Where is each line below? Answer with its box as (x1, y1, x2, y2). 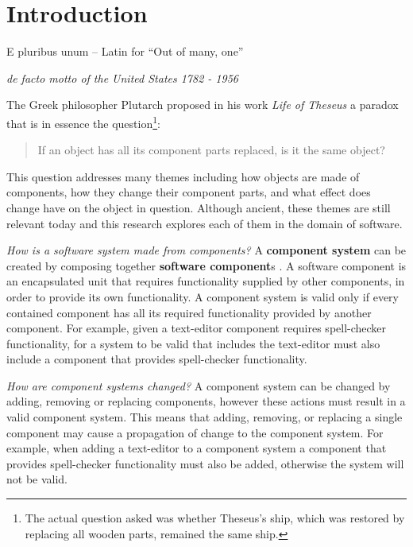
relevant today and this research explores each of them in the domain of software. (6, 215, 403, 231)
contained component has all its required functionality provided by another (6, 304, 372, 320)
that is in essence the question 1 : (6, 112, 160, 131)
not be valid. (6, 471, 68, 487)
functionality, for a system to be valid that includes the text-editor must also (6, 335, 380, 351)
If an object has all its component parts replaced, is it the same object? (37, 142, 385, 158)
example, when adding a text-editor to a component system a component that (6, 440, 387, 456)
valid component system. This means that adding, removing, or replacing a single (6, 409, 403, 425)
